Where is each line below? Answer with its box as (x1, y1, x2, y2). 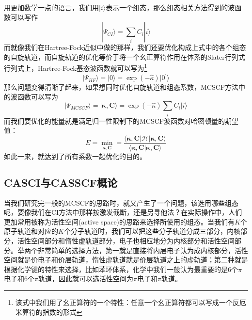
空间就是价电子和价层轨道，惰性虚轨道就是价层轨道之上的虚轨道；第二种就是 (4, 255, 248, 265)
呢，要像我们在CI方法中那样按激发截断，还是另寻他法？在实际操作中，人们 (4, 207, 242, 217)
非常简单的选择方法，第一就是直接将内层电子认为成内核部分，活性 (37, 245, 248, 255)
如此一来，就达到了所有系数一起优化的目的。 (4, 151, 146, 161)
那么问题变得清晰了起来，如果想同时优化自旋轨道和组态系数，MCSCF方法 (4, 82, 238, 92)
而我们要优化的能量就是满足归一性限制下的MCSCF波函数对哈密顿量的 (4, 115, 225, 126)
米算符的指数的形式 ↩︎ (15, 306, 82, 317)
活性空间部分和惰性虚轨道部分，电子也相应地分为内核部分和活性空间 (17, 236, 235, 246)
